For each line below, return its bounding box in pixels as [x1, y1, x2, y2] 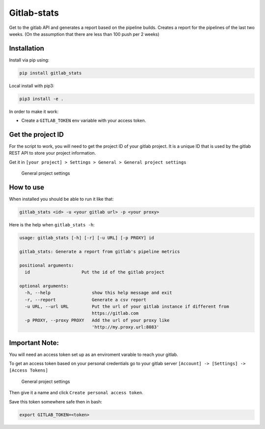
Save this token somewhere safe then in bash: [9, 399, 103, 404]
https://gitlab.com [91, 311, 139, 316]
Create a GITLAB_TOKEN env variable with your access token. [21, 118, 146, 124]
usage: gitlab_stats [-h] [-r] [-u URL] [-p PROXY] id [19, 235, 154, 241]
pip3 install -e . [19, 96, 64, 102]
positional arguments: [19, 263, 74, 268]
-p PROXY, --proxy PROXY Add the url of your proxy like [25, 317, 170, 323]
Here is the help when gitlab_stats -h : [9, 222, 95, 228]
